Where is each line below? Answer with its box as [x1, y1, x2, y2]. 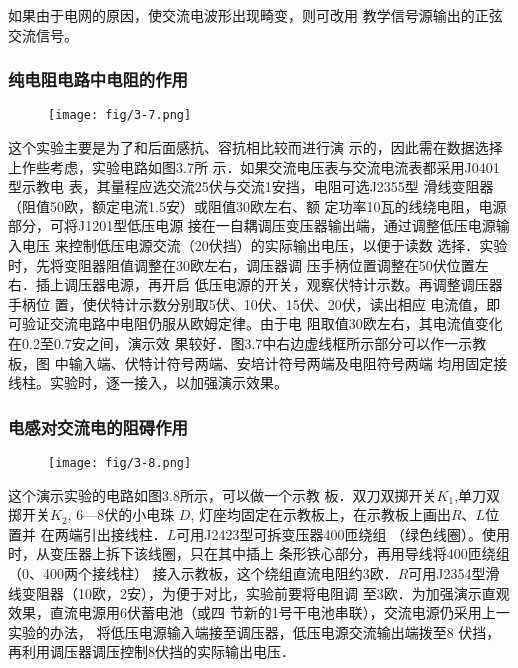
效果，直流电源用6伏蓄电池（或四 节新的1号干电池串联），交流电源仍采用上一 [8, 602, 510, 623]
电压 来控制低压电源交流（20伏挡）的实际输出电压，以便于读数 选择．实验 [21, 235, 508, 256]
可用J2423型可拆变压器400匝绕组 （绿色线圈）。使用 [176, 523, 511, 544]
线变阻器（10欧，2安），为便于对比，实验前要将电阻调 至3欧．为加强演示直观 [8, 582, 510, 603]
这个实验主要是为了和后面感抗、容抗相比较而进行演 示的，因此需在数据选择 [8, 137, 503, 158]
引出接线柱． [82, 523, 167, 544]
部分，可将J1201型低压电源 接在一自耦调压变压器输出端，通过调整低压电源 [8, 215, 496, 236]
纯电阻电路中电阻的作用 [8, 67, 188, 92]
